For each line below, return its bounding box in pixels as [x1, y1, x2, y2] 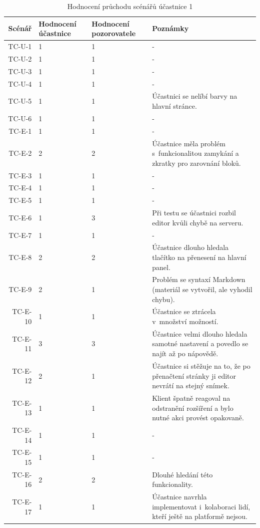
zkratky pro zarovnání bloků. [152, 157, 241, 168]
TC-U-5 [8, 96, 32, 106]
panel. [152, 261, 170, 272]
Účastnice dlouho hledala [152, 242, 229, 252]
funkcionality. [152, 479, 193, 489]
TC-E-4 [8, 182, 32, 193]
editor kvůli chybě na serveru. [152, 217, 243, 227]
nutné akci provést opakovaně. [152, 412, 244, 423]
